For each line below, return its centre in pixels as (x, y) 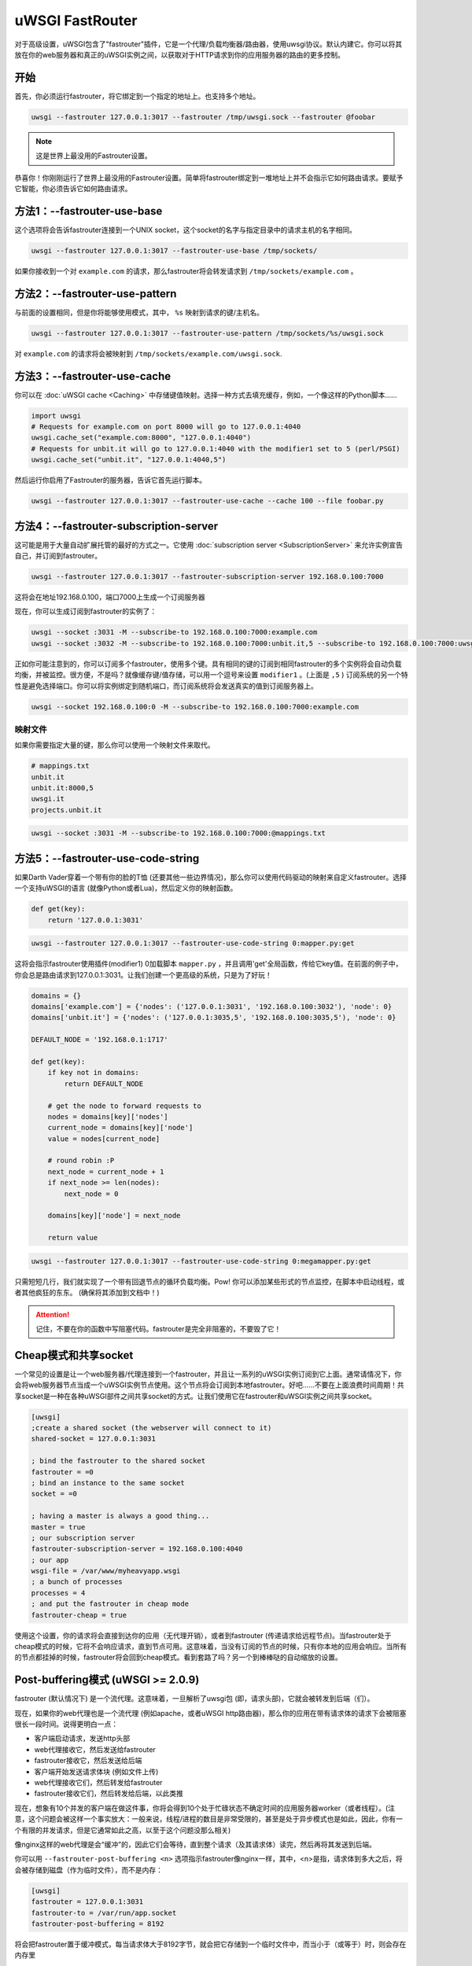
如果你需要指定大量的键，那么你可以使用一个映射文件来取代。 (114, 745)
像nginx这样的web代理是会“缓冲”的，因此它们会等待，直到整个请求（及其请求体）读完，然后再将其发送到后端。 (195, 1844)
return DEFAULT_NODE (104, 1084)
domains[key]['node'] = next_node (114, 1216)
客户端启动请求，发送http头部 (82, 1739)
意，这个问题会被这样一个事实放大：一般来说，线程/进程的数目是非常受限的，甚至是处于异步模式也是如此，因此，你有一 (209, 1819)
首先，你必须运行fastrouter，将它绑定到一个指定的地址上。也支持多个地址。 (137, 96)
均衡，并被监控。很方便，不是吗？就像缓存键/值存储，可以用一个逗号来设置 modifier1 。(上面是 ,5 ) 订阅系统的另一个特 (211, 675)
